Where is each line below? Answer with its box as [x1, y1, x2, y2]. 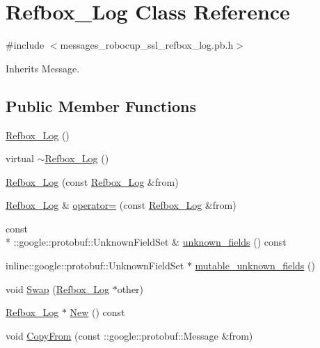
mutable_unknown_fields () [195, 258, 315, 273]
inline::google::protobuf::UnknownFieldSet [6, 258, 184, 273]
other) [117, 281, 144, 296]
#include [6, 38, 45, 52]
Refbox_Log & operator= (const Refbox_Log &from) [6, 198, 237, 212]
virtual [6, 151, 34, 166]
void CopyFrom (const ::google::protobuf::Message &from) [6, 328, 253, 342]
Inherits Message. [6, 61, 80, 75]
